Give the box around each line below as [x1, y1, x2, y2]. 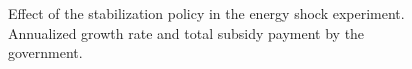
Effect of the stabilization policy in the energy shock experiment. [8, 3, 405, 23]
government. [8, 42, 83, 63]
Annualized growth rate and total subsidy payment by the [8, 22, 365, 43]
